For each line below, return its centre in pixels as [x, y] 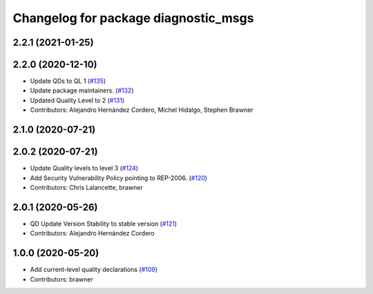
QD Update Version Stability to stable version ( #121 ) [104, 224]
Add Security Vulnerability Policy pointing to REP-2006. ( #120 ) [118, 178]
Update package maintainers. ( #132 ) [82, 90]
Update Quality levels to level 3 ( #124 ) [84, 168]
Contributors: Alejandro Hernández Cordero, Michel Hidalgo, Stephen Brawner [142, 110]
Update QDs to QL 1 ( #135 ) [68, 81]
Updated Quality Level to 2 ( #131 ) [77, 100]
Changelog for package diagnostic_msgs [133, 18]
